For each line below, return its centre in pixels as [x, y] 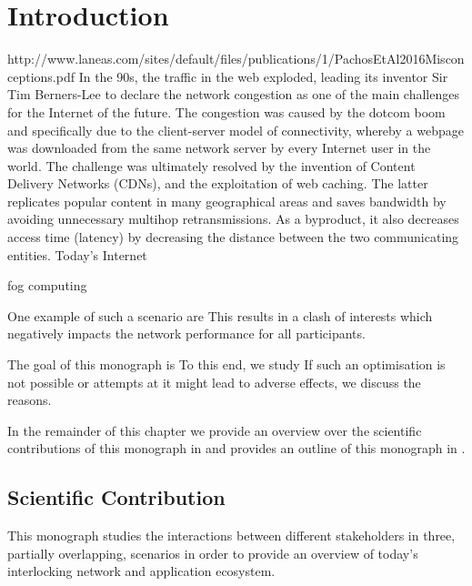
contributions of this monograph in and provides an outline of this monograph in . [236, 448]
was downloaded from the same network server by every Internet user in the [219, 148]
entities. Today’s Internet [77, 254]
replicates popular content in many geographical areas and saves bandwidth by [227, 201]
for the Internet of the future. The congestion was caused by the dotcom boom [226, 111]
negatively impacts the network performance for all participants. [186, 333]
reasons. [30, 400]
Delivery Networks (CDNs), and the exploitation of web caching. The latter [218, 183]
